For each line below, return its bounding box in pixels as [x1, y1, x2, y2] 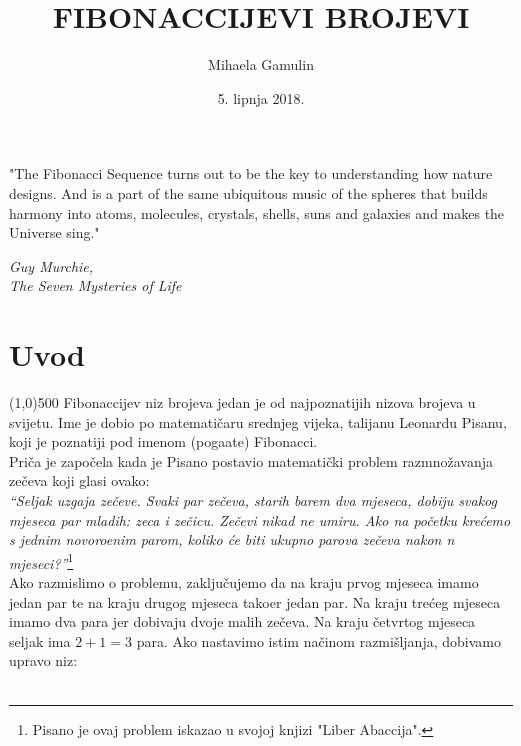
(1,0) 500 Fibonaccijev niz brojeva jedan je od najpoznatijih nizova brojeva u [9, 392, 476, 412]
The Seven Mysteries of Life [9, 275, 182, 296]
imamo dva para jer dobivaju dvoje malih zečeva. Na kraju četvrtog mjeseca [9, 611, 476, 632]
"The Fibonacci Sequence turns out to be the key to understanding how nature [9, 163, 493, 184]
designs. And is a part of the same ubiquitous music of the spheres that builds [9, 182, 488, 203]
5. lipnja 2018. [217, 87, 305, 108]
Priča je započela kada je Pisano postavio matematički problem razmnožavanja [9, 450, 494, 471]
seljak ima [9, 630, 71, 651]
